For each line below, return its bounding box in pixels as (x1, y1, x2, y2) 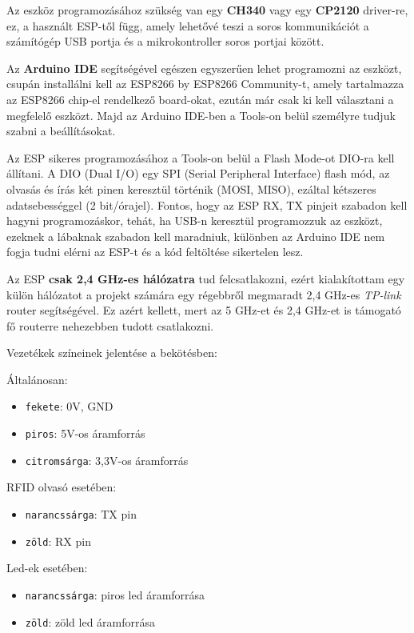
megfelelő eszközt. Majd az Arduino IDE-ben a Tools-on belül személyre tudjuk (6, 106, 396, 123)
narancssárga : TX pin (25, 506, 137, 523)
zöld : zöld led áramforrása (25, 613, 156, 630)
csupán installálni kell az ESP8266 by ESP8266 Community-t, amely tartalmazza (6, 75, 404, 92)
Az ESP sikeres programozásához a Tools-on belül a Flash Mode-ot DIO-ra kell (6, 149, 395, 166)
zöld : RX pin (25, 532, 91, 549)
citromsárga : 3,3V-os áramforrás (25, 451, 189, 468)
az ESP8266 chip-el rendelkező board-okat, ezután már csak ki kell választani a (6, 90, 394, 107)
